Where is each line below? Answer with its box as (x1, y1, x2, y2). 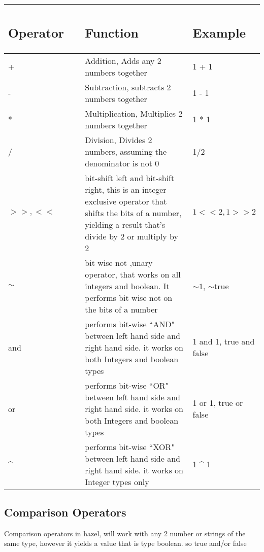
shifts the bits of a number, (85, 206, 182, 219)
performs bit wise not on (85, 291, 173, 303)
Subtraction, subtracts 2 (85, 81, 171, 93)
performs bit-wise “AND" (85, 318, 175, 330)
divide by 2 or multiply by (85, 230, 178, 242)
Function (85, 23, 139, 41)
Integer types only (85, 475, 149, 488)
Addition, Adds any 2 (85, 54, 161, 66)
